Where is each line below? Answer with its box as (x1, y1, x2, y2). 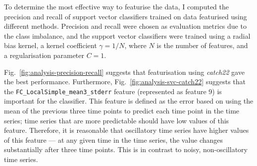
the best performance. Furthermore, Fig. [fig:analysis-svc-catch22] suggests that (4, 76, 246, 87)
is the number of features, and (156, 40, 248, 51)
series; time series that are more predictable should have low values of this (4, 115, 229, 125)
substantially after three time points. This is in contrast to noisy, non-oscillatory (4, 144, 248, 155)
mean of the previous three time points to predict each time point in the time (4, 106, 240, 115)
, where (124, 40, 147, 51)
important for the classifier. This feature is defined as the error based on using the (4, 96, 254, 106)
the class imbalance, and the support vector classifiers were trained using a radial (4, 30, 251, 41)
